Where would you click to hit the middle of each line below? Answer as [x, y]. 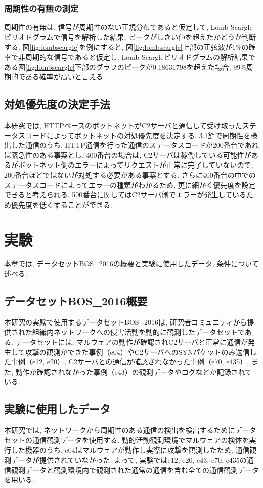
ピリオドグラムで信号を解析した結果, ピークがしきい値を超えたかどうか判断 [130, 37]
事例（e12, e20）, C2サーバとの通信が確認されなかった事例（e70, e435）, [130, 362]
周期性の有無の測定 [41, 8]
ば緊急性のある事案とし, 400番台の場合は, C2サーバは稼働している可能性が [128, 155]
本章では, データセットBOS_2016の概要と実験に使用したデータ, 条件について [131, 263]
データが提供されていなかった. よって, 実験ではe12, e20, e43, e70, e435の [129, 459]
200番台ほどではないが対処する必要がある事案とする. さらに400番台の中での [130, 174]
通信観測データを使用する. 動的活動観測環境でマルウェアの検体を [141, 440]
